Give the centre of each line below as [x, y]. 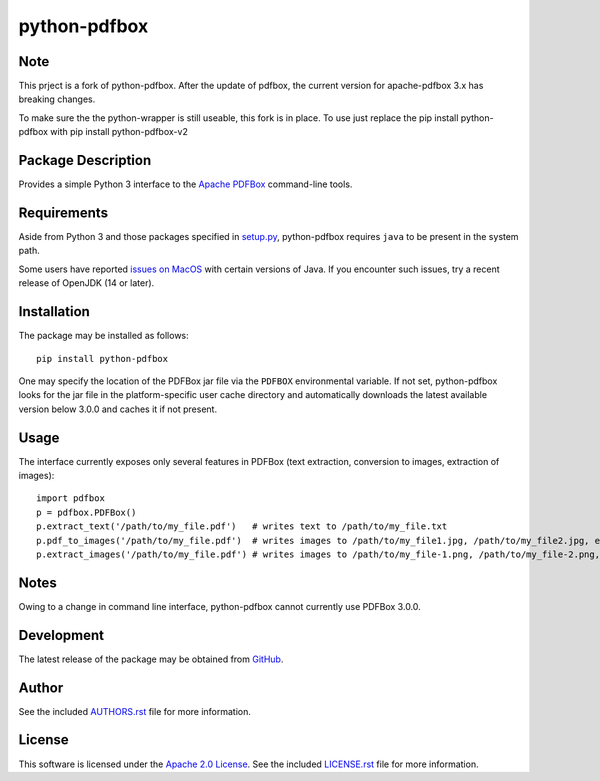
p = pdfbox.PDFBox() [86, 512]
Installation [54, 311]
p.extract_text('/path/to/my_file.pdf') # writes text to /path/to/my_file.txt [242, 526]
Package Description [85, 160]
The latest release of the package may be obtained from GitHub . [151, 659]
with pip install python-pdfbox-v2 [119, 132]
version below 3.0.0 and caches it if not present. [118, 409]
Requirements [63, 212]
